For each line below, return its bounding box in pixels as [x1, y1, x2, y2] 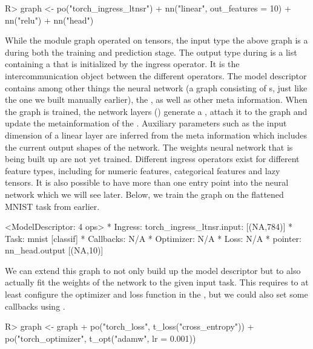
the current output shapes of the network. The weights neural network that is [5, 140, 293, 153]
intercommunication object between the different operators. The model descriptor [5, 69, 307, 82]
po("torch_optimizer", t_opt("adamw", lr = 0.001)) [5, 331, 196, 344]
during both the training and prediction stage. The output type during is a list [5, 45, 297, 58]
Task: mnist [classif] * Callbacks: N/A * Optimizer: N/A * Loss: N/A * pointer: [5, 232, 301, 244]
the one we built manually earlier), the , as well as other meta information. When [5, 93, 308, 106]
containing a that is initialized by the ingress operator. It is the [5, 57, 240, 70]
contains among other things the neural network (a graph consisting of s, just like [5, 81, 308, 94]
